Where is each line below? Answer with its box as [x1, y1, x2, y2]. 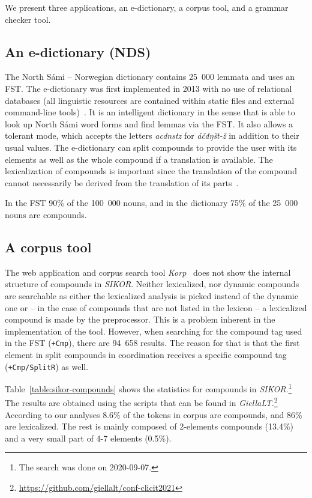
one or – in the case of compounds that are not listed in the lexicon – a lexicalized [5, 301, 307, 314]
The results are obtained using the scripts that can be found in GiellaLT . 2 [5, 395, 278, 409]
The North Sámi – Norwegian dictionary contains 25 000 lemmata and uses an [5, 70, 295, 83]
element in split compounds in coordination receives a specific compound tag [5, 348, 287, 360]
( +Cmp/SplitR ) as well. [5, 360, 89, 372]
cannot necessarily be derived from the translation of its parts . [5, 176, 239, 189]
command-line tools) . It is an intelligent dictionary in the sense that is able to [5, 106, 295, 118]
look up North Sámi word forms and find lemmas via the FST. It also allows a [5, 117, 293, 130]
